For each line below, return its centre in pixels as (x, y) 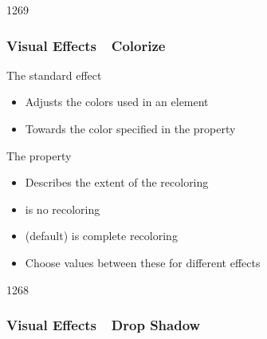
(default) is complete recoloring (101, 236)
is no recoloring (63, 209)
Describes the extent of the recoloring (117, 182)
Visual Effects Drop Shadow (104, 325)
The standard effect (54, 75)
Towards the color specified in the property (130, 128)
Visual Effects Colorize (86, 45)
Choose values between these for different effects (143, 262)
